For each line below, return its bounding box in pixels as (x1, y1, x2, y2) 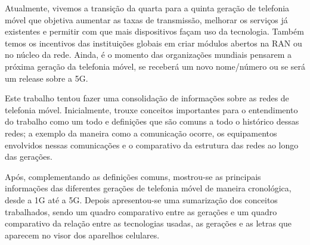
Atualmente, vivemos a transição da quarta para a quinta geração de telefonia (5, 2, 290, 14)
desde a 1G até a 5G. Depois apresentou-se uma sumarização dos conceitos (5, 193, 278, 206)
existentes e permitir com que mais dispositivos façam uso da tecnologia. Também (5, 25, 304, 38)
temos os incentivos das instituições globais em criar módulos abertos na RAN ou (5, 36, 302, 49)
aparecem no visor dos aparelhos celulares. (5, 228, 160, 241)
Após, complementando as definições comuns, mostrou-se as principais (5, 170, 261, 182)
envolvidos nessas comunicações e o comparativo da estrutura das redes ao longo (5, 138, 299, 151)
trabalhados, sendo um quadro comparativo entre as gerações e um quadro (5, 205, 277, 218)
